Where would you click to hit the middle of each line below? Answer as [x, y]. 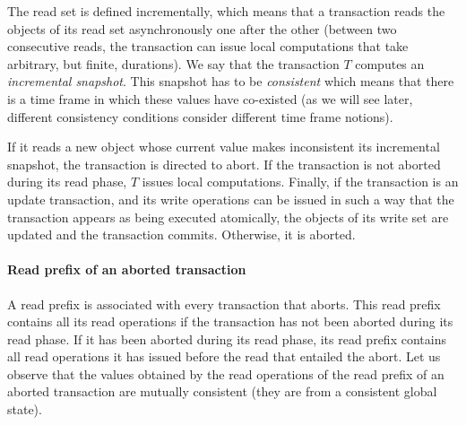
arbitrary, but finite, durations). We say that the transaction [173, 63]
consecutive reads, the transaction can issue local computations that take [208, 46]
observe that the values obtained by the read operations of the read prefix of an [226, 373]
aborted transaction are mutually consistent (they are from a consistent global [222, 391]
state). [25, 409]
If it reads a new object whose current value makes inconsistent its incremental [224, 147]
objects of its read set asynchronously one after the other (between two [202, 28]
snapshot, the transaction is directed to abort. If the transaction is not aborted [224, 164]
